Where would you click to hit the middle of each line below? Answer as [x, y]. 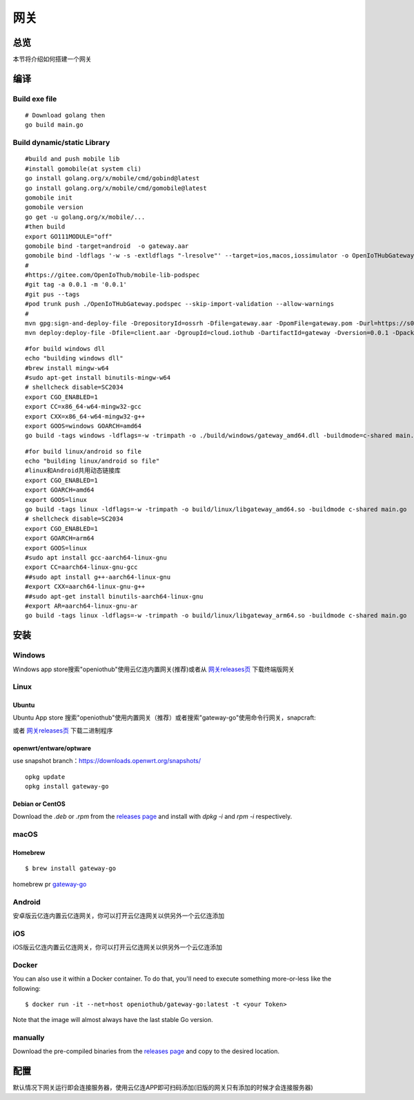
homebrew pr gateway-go [50, 884]
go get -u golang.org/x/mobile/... [85, 217]
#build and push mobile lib [72, 159]
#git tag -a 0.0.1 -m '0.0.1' [76, 284]
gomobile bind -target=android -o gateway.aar [107, 246]
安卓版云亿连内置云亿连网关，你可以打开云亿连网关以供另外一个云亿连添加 [118, 916]
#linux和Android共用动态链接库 [73, 471]
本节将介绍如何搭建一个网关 [52, 59]
